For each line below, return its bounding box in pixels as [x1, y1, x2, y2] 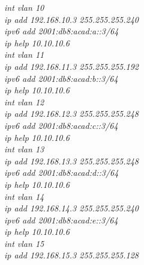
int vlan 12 [4, 95, 44, 108]
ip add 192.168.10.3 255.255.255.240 [4, 13, 139, 25]
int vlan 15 [4, 237, 44, 249]
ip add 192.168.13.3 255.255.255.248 [4, 154, 139, 167]
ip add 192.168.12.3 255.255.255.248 [4, 107, 139, 120]
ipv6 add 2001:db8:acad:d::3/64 [4, 166, 119, 179]
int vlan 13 [4, 143, 44, 155]
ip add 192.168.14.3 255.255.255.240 [4, 202, 139, 214]
